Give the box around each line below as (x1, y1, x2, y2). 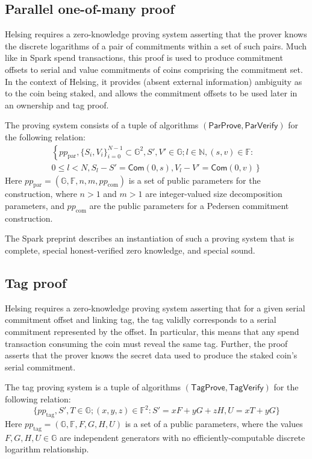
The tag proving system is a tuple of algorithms (5, 381, 181, 393)
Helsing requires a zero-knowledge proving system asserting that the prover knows (5, 28, 307, 40)
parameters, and (5, 199, 64, 211)
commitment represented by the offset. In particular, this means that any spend (5, 325, 299, 337)
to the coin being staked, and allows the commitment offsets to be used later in (5, 87, 298, 99)
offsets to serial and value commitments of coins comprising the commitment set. (5, 63, 303, 75)
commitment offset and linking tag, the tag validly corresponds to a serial (5, 313, 276, 326)
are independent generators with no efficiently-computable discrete (60, 431, 305, 443)
